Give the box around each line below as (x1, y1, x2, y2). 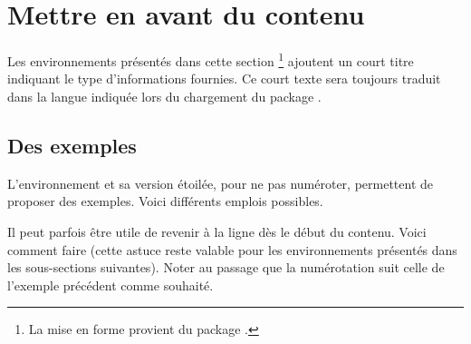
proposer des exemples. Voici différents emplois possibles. (7, 192, 323, 211)
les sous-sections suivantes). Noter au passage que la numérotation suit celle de (7, 258, 445, 277)
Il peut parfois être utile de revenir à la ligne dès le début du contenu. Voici (7, 221, 427, 241)
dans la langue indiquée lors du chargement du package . (7, 86, 322, 105)
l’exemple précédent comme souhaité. (7, 275, 214, 294)
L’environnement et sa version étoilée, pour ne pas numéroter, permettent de (7, 173, 434, 192)
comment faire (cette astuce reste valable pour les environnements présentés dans (7, 240, 457, 259)
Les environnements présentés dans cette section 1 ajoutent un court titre (7, 49, 414, 70)
